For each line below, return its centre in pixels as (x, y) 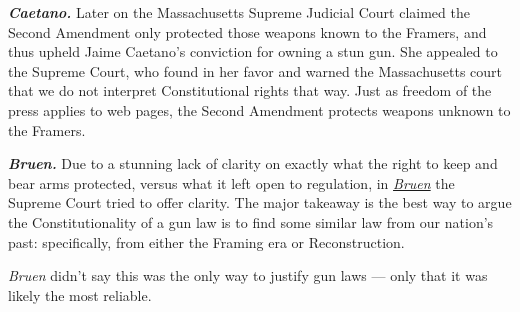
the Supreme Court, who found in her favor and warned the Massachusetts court (255, 70)
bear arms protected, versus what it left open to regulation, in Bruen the (231, 182)
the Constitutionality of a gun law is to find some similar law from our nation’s (251, 221)
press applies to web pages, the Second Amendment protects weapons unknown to (259, 109)
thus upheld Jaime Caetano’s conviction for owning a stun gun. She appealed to (253, 51)
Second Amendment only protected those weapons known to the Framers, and (247, 31)
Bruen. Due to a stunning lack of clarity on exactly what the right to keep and (253, 163)
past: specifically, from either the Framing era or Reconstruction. (206, 241)
